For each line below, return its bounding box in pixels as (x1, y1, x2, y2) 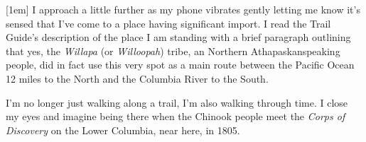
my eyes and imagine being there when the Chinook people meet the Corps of (6, 109, 345, 124)
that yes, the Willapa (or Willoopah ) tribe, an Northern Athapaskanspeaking (6, 43, 340, 58)
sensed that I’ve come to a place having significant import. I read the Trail (6, 16, 331, 30)
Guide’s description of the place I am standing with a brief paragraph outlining (6, 30, 351, 45)
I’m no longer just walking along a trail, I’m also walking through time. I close (6, 95, 348, 110)
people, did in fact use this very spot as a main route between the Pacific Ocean (6, 57, 355, 72)
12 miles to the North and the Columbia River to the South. (6, 71, 269, 85)
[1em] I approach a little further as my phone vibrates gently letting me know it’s (6, 2, 360, 16)
